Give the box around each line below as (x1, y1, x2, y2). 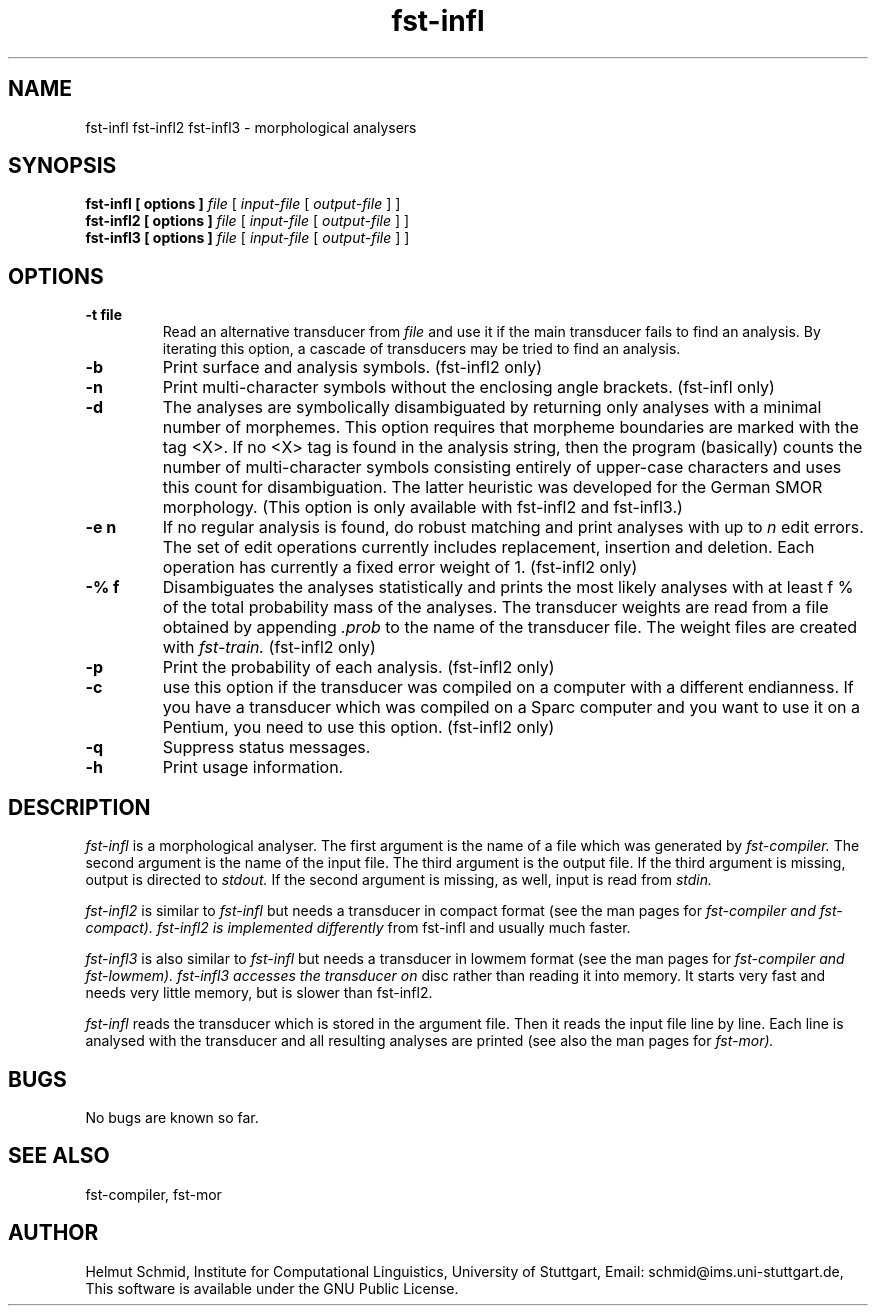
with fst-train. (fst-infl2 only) (162, 637, 376, 658)
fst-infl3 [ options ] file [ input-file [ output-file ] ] (85, 229, 410, 247)
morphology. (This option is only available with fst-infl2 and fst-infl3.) (162, 497, 683, 518)
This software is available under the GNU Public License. (85, 1279, 459, 1297)
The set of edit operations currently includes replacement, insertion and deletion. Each (162, 537, 815, 558)
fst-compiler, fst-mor (85, 1185, 222, 1203)
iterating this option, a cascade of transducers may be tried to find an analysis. (162, 340, 681, 358)
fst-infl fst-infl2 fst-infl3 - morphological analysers (85, 118, 417, 136)
